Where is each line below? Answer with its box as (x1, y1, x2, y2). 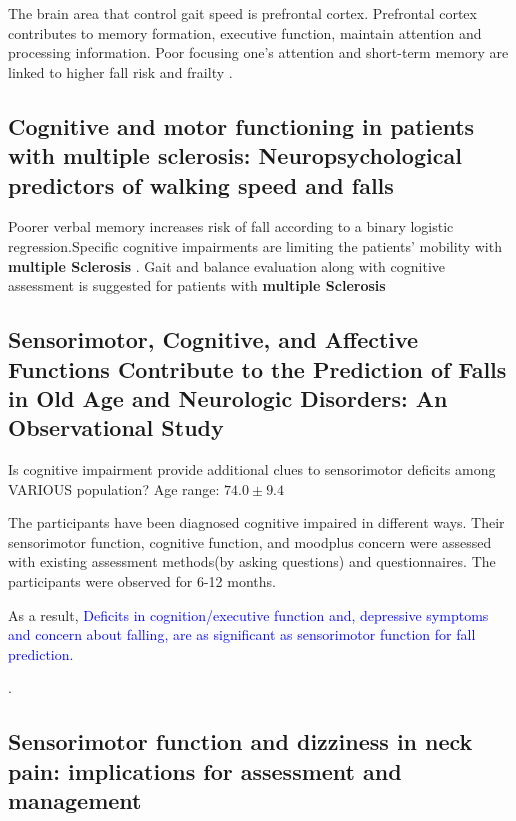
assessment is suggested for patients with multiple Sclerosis (8, 275, 386, 296)
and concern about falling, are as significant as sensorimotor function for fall (8, 624, 476, 645)
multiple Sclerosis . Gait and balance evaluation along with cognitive (8, 255, 446, 276)
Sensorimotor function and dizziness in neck (8, 726, 473, 757)
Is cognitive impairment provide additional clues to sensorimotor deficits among (8, 459, 496, 480)
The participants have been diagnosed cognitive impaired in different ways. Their (8, 512, 505, 533)
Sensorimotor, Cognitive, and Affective (8, 324, 419, 355)
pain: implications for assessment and (8, 755, 402, 786)
